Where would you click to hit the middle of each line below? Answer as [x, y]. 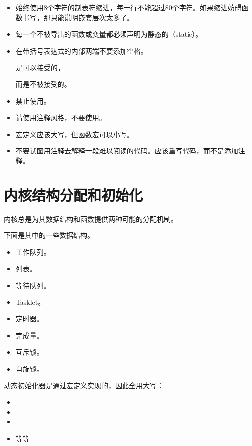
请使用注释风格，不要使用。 [61, 117]
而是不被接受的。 [43, 84]
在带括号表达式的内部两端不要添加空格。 [82, 50]
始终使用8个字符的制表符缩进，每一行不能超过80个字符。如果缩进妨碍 [128, 7]
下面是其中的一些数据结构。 [49, 235]
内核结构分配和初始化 [74, 194]
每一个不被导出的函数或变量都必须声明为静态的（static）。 [109, 34]
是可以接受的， [40, 67]
